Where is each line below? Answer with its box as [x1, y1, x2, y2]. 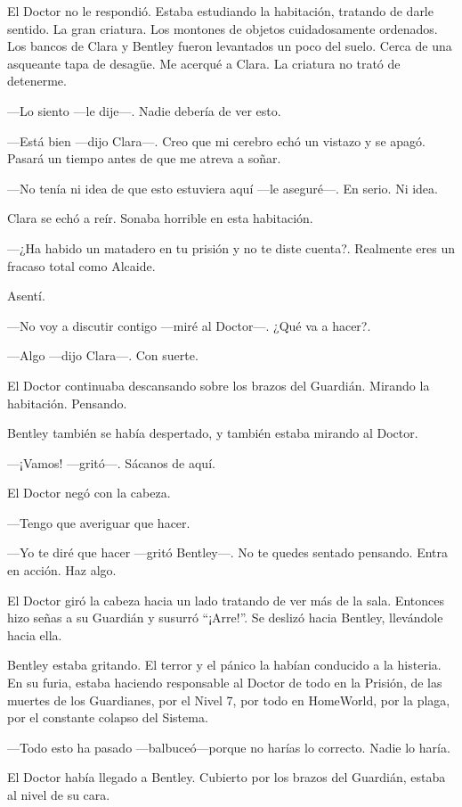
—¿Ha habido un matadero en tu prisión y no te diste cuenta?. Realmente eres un [7, 238, 455, 257]
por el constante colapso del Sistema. [7, 708, 208, 727]
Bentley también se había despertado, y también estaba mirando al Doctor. [7, 424, 418, 442]
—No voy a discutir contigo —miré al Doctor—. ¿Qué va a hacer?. [7, 316, 371, 334]
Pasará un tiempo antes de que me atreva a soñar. [7, 149, 281, 168]
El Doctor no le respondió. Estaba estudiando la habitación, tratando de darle [7, 2, 434, 20]
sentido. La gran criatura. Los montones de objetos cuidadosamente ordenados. [7, 19, 438, 37]
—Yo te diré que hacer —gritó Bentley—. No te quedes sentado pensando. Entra [7, 543, 449, 562]
